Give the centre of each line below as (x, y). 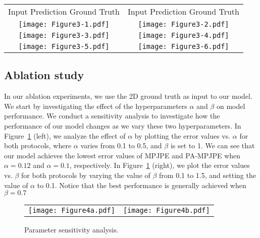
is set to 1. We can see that (213, 145)
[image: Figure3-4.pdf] (184, 35)
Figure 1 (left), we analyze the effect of (65, 135)
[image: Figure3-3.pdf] (64, 35)
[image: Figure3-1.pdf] (64, 24)
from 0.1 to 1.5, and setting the (207, 175)
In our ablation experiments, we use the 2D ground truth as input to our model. (128, 96)
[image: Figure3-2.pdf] (184, 24)
